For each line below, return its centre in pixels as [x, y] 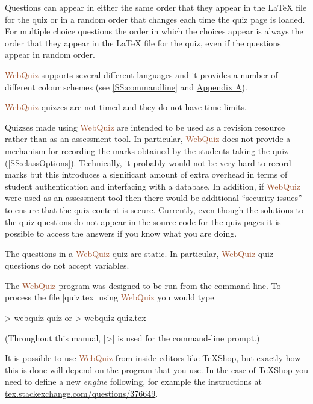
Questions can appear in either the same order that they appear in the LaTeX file [156, 7]
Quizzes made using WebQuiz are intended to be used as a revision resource [145, 127]
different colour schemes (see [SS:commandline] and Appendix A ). [126, 86]
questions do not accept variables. [67, 265]
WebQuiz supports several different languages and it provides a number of [141, 74]
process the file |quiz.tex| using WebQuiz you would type [110, 297]
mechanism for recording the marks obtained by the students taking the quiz [147, 150]
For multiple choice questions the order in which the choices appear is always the [154, 31]
